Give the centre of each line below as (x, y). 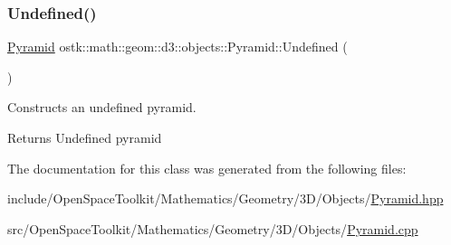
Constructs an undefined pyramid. (102, 107)
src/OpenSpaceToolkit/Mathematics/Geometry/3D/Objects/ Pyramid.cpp (213, 228)
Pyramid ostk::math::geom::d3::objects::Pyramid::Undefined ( (178, 47)
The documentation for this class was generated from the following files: (207, 168)
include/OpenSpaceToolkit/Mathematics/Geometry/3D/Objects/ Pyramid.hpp (225, 198)
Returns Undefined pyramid (85, 137)
